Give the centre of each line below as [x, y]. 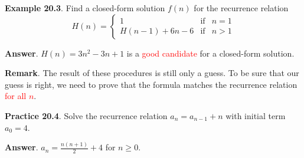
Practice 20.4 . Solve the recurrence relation [86, 115]
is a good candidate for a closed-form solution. [210, 53]
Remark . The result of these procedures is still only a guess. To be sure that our [152, 73]
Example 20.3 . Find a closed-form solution [85, 8]
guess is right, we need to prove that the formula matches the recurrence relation [151, 84]
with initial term [256, 115]
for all [16, 96]
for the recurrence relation [241, 8]
